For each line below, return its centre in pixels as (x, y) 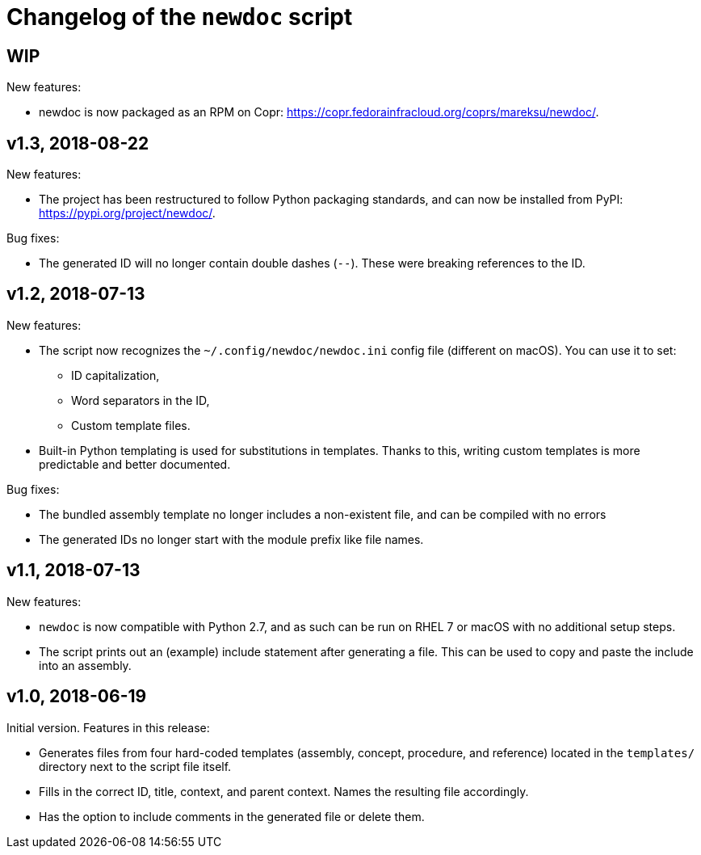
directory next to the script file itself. (135, 766)
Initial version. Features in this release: (108, 727)
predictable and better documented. (135, 464)
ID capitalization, (115, 375)
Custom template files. (131, 425)
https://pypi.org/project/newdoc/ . (127, 213)
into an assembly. (85, 665)
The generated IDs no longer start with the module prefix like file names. (231, 539)
